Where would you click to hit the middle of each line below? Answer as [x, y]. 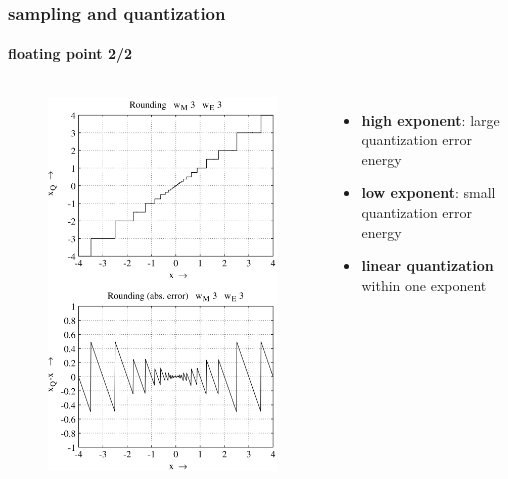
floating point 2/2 [70, 53]
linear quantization [427, 265]
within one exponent [424, 284]
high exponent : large [430, 119]
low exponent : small [428, 192]
